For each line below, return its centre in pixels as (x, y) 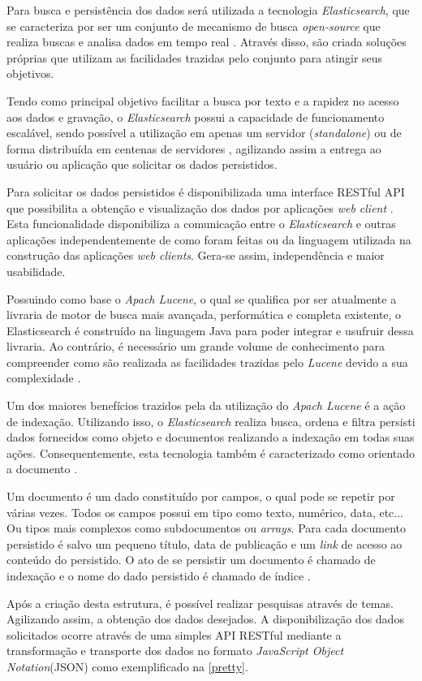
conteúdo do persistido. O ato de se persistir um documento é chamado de (191, 560)
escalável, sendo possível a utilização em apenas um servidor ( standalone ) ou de (204, 133)
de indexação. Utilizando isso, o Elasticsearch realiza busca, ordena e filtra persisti (211, 421)
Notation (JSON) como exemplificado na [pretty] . (127, 666)
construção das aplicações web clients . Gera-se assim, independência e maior (196, 255)
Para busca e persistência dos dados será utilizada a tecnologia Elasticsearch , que (208, 10)
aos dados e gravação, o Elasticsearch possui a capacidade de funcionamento (196, 116)
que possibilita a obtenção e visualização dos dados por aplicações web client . (200, 207)
